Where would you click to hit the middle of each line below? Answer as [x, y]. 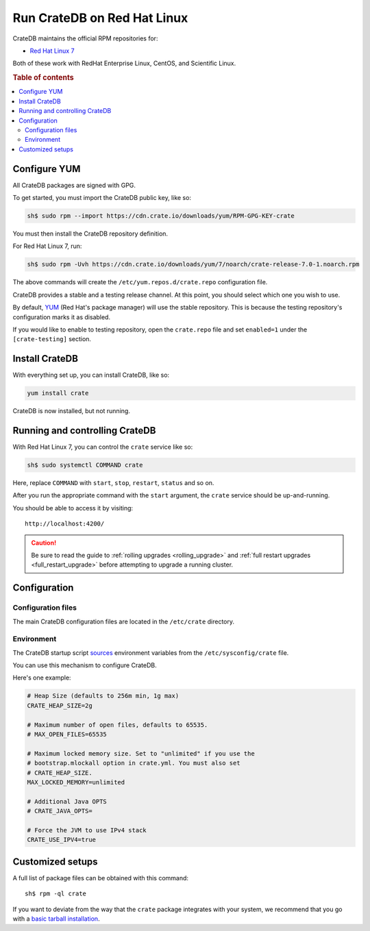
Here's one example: [42, 678]
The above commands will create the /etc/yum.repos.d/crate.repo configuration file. [140, 282]
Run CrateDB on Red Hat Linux [100, 18]
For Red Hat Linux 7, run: [47, 246]
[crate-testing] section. [52, 339]
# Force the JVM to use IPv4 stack [87, 830]
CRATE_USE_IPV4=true [61, 840]
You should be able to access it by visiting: [73, 508]
